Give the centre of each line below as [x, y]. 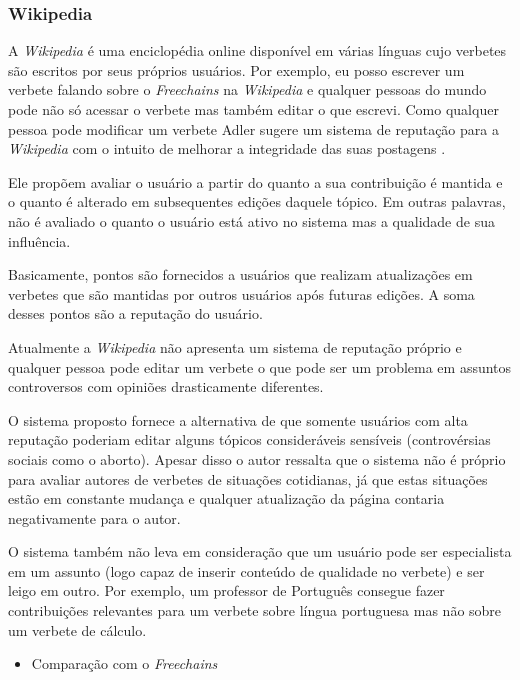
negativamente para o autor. [94, 517]
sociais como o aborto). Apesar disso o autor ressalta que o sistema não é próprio [257, 458]
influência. [39, 240]
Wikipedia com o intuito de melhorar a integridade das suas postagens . [227, 148]
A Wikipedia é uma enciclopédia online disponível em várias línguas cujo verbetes [257, 50]
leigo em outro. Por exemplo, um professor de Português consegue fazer [226, 590]
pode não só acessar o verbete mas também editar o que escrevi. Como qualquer [253, 109]
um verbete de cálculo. [77, 629]
